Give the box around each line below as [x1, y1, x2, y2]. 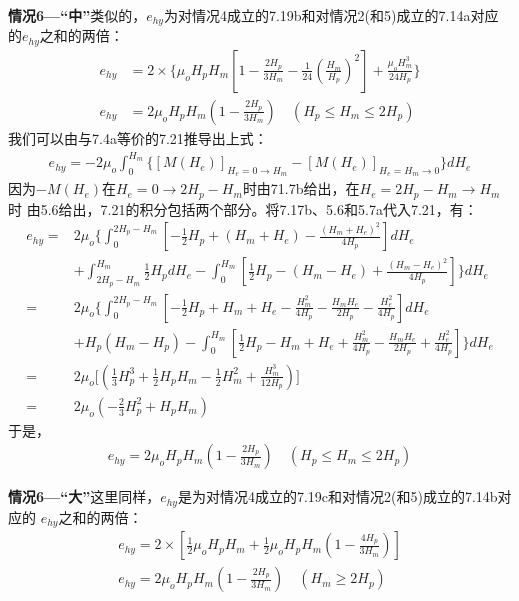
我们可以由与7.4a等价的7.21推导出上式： [8, 127, 268, 148]
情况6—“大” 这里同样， [8, 486, 161, 507]
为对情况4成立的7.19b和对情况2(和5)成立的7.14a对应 [163, 5, 499, 25]
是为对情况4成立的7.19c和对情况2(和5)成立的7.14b [177, 486, 498, 507]
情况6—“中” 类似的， [8, 5, 147, 25]
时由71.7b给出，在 [242, 178, 360, 199]
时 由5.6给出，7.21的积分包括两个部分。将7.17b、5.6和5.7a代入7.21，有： [8, 198, 478, 219]
